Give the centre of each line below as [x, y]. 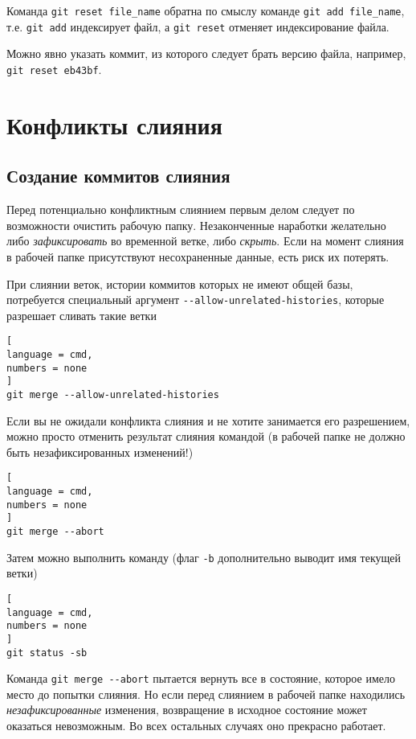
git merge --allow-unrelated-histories [113, 394]
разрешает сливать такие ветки [82, 315]
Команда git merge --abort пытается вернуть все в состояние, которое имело [201, 678]
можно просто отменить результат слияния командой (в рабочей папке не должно [206, 436]
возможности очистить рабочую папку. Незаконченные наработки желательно [196, 225]
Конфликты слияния [114, 124]
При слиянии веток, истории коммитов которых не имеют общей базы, [180, 283]
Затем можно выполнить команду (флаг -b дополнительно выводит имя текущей [204, 557]
